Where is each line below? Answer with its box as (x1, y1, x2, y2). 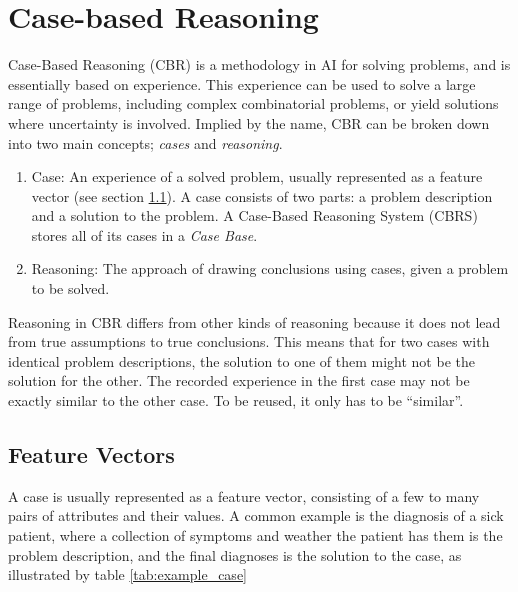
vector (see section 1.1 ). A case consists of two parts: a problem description (31, 185, 493, 206)
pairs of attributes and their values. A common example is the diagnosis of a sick (8, 505, 504, 526)
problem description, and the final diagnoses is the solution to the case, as (8, 544, 462, 565)
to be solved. (31, 278, 110, 299)
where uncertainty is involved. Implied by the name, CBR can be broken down (8, 112, 490, 133)
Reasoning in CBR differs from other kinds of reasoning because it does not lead (8, 311, 501, 332)
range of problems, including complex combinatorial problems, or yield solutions (8, 93, 499, 114)
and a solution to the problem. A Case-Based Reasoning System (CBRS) (31, 205, 478, 226)
